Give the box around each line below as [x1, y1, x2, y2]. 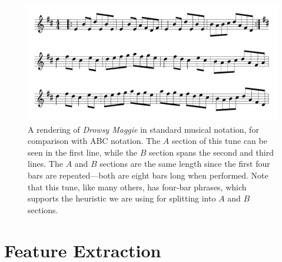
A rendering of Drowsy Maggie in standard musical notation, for [28, 123, 259, 135]
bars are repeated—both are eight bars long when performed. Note [28, 169, 268, 182]
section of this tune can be [171, 135, 267, 147]
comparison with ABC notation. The [28, 135, 161, 147]
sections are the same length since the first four [99, 157, 270, 170]
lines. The [28, 157, 63, 170]
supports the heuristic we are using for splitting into [28, 192, 216, 204]
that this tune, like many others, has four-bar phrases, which [28, 180, 247, 193]
